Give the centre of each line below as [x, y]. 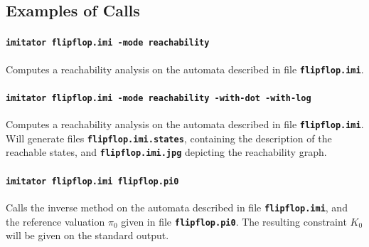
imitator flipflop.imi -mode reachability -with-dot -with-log [159, 98]
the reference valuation [55, 221]
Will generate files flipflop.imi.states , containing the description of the [169, 138]
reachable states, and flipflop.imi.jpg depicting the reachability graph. [166, 152]
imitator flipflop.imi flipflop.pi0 [92, 181]
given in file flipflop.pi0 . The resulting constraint [234, 221]
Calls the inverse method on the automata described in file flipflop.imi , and [177, 207]
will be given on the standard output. [87, 235]
